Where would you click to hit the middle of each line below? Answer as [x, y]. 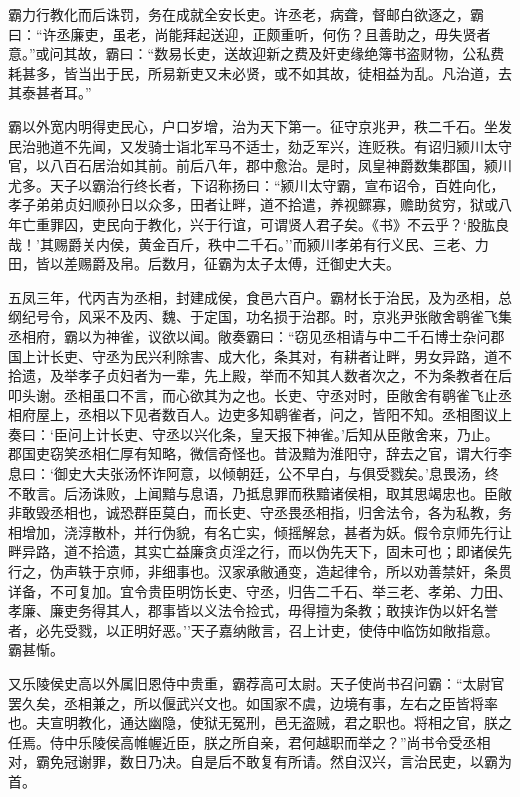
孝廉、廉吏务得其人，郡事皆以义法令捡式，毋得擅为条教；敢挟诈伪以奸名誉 [253, 610]
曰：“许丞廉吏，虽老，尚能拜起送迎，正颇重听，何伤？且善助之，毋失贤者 [249, 33]
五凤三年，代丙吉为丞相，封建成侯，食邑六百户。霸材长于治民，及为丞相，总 [260, 296]
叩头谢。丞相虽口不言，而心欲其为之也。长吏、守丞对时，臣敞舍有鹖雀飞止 [253, 394]
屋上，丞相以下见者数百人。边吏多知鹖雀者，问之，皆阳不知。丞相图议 [266, 414]
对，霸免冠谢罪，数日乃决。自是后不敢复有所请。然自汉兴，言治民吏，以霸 [253, 761]
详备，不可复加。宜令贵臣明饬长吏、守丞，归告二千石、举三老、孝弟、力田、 [260, 590]
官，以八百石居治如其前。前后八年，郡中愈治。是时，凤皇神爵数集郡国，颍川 [260, 165]
